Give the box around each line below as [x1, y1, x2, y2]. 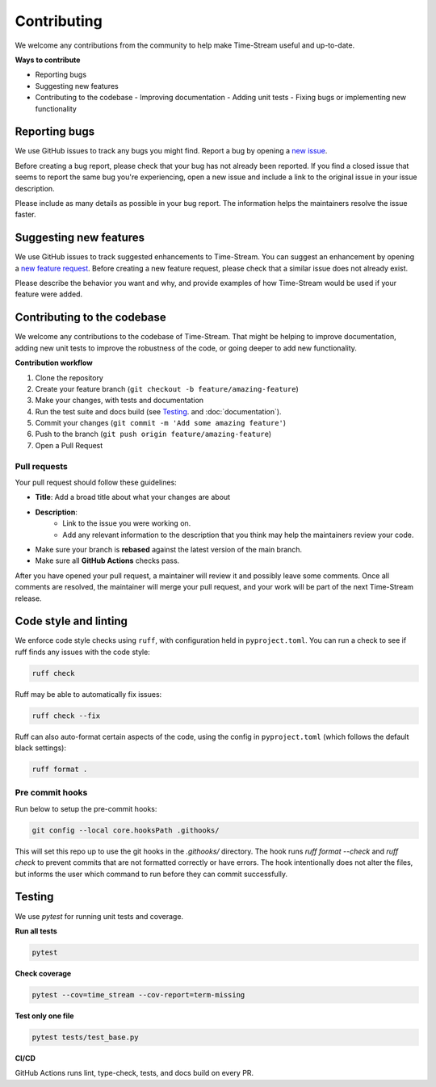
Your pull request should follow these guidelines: [15, 477, 177, 487]
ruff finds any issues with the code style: [15, 647, 151, 657]
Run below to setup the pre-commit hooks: [15, 804, 157, 813]
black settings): [15, 743, 66, 753]
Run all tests [15, 925, 58, 936]
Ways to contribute [15, 55, 81, 65]
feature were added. [15, 289, 83, 299]
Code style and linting [15, 615, 128, 628]
